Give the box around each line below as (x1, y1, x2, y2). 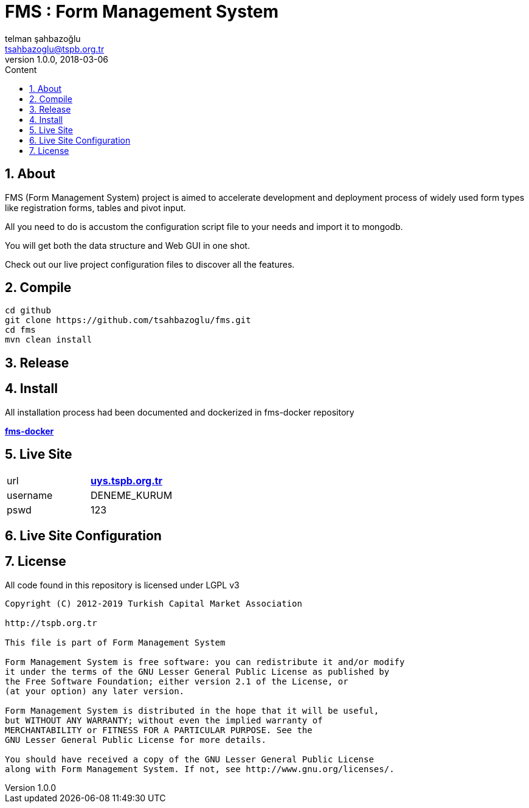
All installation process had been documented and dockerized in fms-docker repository (5, 406, 354, 417)
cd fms (5, 325, 36, 335)
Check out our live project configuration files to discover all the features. (5, 259, 295, 270)
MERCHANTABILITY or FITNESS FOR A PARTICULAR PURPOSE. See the (5, 725, 313, 735)
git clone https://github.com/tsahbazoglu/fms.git (5, 315, 251, 326)
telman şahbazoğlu (5, 33, 81, 44)
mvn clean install (5, 335, 92, 345)
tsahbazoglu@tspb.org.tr (5, 43, 105, 54)
